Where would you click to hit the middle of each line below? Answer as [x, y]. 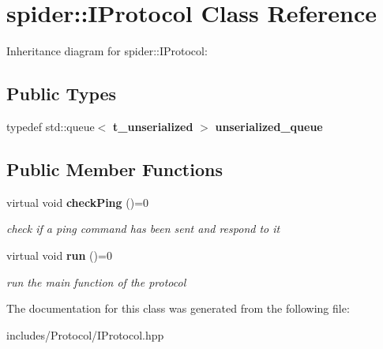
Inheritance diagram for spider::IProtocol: [107, 51]
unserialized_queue [269, 126]
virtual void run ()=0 [59, 255]
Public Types [62, 94]
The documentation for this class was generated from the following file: [178, 308]
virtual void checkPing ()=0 [78, 202]
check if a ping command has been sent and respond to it [143, 229]
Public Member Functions [115, 169]
